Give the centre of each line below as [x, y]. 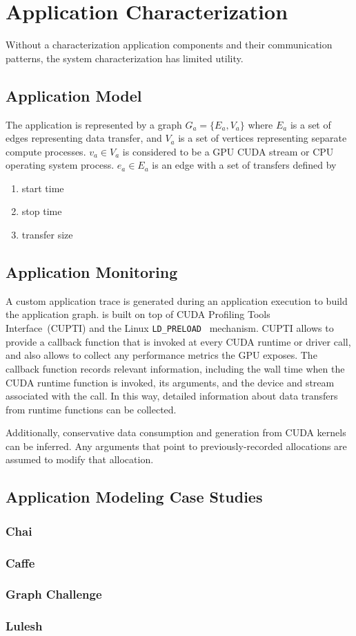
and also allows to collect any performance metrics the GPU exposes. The [161, 355]
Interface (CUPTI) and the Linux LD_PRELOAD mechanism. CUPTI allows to [170, 328]
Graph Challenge [54, 594]
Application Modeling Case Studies [134, 497]
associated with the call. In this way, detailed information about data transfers [172, 396]
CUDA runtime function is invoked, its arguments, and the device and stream [170, 382]
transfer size [47, 235]
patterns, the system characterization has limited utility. [125, 58]
